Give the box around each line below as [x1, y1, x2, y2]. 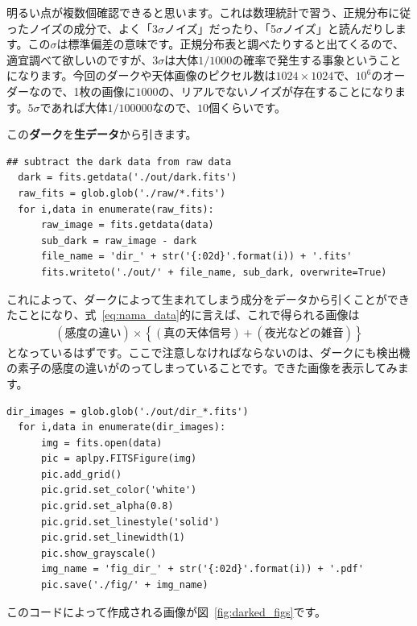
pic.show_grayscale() [40, 547, 157, 559]
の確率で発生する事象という [232, 51, 379, 68]
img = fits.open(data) [40, 437, 163, 449]
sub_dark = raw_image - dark [40, 234, 197, 247]
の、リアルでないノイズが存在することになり [158, 82, 394, 99]
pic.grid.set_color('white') [40, 484, 197, 496]
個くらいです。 [208, 98, 287, 115]
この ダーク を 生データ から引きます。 [6, 126, 197, 143]
